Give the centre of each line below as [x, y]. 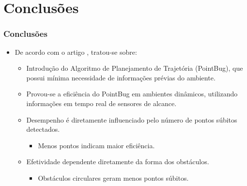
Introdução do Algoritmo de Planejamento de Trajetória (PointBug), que [135, 68]
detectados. [43, 129]
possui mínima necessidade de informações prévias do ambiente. [121, 77]
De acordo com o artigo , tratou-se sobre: [76, 52]
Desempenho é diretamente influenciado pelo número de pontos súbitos [132, 119]
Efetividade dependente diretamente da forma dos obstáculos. [118, 162]
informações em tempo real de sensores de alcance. [101, 103]
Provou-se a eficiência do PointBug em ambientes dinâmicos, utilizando [132, 94]
